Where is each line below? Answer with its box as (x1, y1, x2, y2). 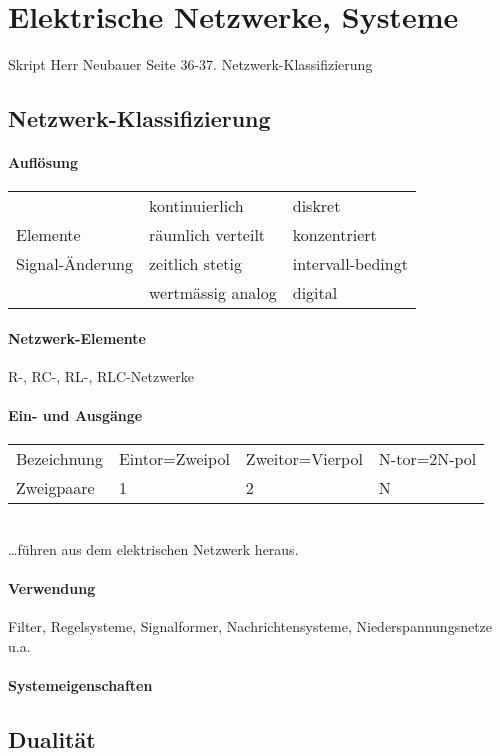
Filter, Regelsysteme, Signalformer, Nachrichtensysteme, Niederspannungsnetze (8, 616, 493, 637)
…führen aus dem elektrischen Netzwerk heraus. (8, 539, 299, 560)
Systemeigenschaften (8, 675, 153, 696)
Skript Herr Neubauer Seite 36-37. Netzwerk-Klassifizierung (8, 54, 373, 75)
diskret (292, 194, 341, 218)
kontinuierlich (148, 194, 244, 218)
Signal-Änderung (16, 252, 133, 276)
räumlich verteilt (148, 223, 266, 247)
